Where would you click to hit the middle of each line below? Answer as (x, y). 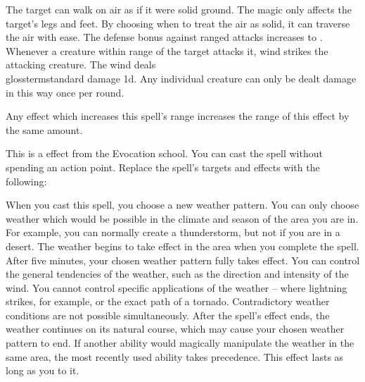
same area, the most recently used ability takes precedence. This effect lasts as (175, 356)
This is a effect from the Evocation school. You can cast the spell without (164, 153)
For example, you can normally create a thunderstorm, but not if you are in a (173, 232)
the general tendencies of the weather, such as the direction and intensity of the (177, 274)
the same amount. (44, 129)
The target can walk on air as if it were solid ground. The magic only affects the (179, 9)
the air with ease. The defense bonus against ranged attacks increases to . (164, 37)
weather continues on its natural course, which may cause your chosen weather (175, 329)
